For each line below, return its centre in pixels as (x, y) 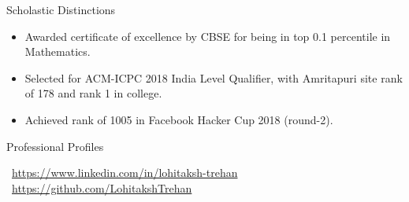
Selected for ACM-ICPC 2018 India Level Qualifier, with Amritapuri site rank (214, 77)
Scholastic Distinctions (61, 9)
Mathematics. (58, 51)
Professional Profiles (55, 146)
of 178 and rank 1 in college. (93, 93)
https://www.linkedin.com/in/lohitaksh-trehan (125, 173)
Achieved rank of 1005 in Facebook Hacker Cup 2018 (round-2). (179, 119)
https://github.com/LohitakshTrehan (102, 187)
